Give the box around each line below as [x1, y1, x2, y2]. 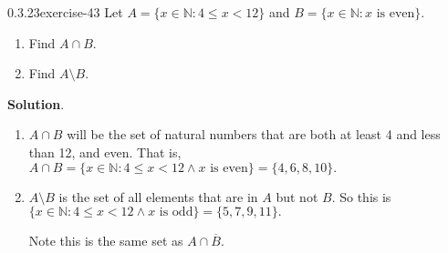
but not [276, 187, 318, 206]
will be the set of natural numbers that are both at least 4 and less [67, 125, 441, 144]
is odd [159, 206, 193, 219]
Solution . [7, 94, 65, 113]
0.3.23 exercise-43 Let [7, 3, 123, 21]
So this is [339, 187, 391, 206]
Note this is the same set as [28, 231, 183, 250]
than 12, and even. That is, [28, 142, 182, 161]
